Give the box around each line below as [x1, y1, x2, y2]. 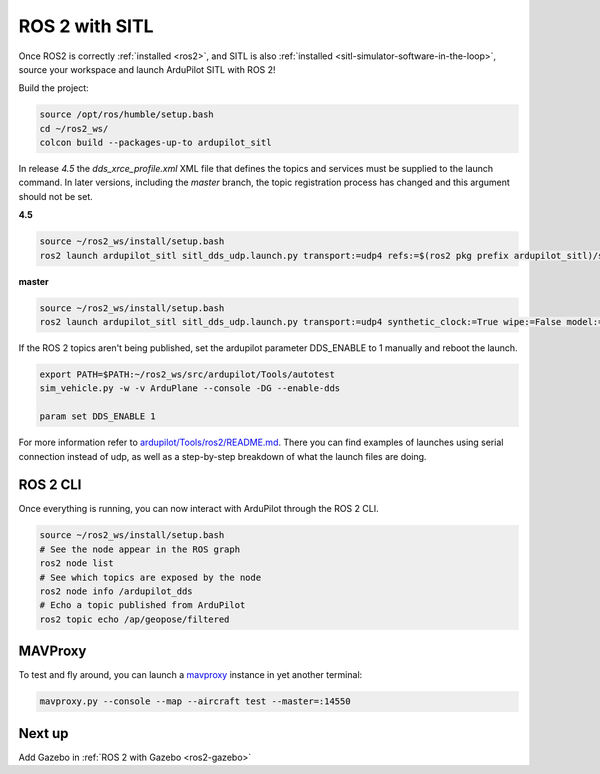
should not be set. [18, 190, 94, 202]
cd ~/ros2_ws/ [39, 123, 109, 134]
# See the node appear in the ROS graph [39, 543, 240, 555]
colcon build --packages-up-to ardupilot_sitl [39, 137, 272, 149]
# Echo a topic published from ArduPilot [39, 600, 246, 611]
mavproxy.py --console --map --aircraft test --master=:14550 [39, 696, 351, 707]
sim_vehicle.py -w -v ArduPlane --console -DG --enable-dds [39, 383, 341, 394]
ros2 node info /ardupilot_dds [39, 585, 194, 597]
